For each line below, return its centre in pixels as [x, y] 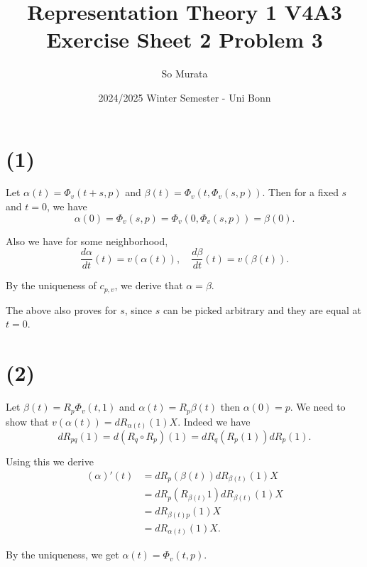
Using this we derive [50, 461]
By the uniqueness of [51, 285]
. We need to [318, 407]
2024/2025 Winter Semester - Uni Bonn [185, 97]
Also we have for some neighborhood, [87, 241]
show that [27, 421]
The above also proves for [61, 309]
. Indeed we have [214, 421]
